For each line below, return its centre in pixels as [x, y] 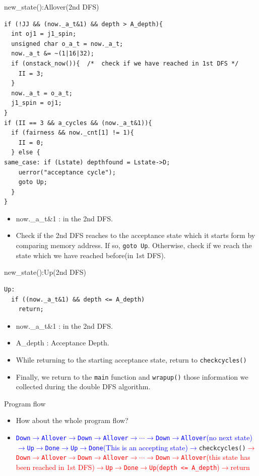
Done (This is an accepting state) [138, 447]
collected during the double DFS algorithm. [83, 386]
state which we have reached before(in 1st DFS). [91, 255]
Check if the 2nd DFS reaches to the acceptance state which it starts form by [136, 235]
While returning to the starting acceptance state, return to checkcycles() [131, 359]
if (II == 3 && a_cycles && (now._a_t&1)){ [78, 123]
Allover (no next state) [217, 437]
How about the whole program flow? [72, 420]
